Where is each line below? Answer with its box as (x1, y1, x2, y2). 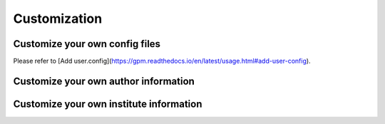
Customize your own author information (13, 75, 195, 87)
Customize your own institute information (13, 98, 202, 110)
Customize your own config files (13, 38, 160, 50)
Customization (13, 11, 103, 26)
